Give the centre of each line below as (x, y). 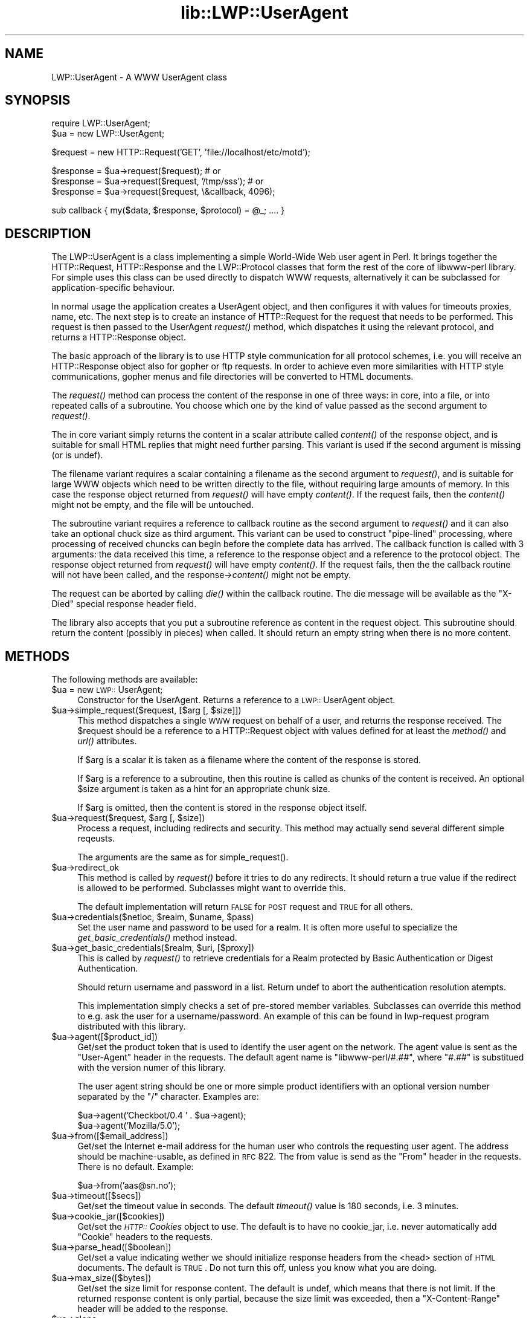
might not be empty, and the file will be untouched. (152, 505)
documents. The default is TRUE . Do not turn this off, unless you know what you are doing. (257, 1268)
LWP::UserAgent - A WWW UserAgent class (139, 77)
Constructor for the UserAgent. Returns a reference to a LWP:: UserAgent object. (236, 700)
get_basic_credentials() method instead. (157, 938)
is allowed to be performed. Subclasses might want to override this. (212, 888)
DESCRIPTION (48, 233)
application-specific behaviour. (113, 288)
